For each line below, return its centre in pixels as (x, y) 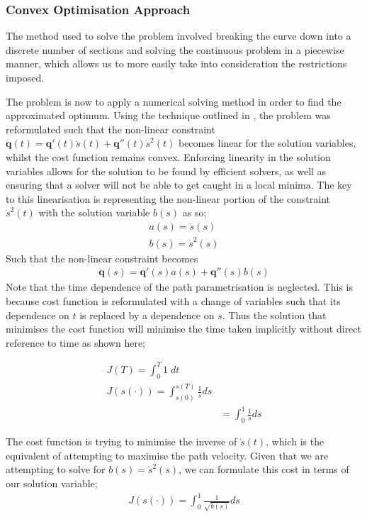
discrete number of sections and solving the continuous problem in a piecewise (175, 49)
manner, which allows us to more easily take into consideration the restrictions (176, 63)
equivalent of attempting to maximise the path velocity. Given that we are (167, 455)
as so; (194, 212)
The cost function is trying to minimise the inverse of (122, 441)
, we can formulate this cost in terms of (264, 469)
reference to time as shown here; (76, 342)
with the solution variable (94, 212)
